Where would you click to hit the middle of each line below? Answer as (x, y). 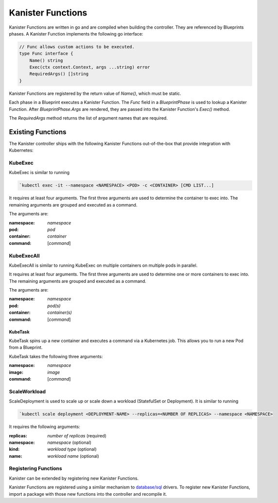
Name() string (46, 60)
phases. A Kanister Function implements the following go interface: (76, 34)
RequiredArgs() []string (59, 74)
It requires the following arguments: (44, 427)
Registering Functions (36, 468)
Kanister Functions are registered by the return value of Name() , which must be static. (95, 93)
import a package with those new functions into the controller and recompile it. (88, 494)
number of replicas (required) (77, 435)
